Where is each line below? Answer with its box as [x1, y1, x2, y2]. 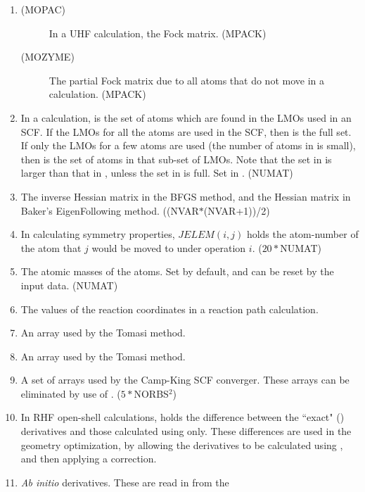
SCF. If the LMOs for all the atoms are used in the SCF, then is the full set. [20, 124, 352, 139]
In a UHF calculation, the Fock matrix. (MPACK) [49, 25, 267, 40]
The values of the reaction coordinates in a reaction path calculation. [20, 301, 319, 316]
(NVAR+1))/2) [203, 203, 270, 217]
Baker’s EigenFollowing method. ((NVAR [20, 203, 199, 217]
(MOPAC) [20, 2, 66, 16]
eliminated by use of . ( [20, 386, 121, 400]
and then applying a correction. [20, 451, 157, 466]
